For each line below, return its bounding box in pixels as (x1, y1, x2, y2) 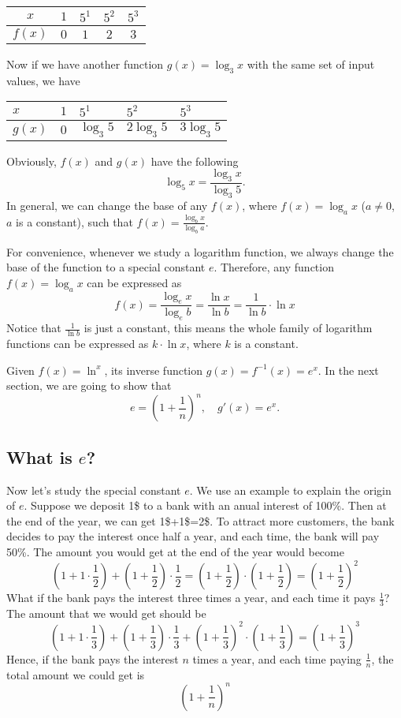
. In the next (317, 361, 379, 378)
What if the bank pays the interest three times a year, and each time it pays (6, 589, 376, 606)
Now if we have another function (6, 56, 164, 72)
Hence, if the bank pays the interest (6, 650, 179, 667)
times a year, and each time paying (192, 650, 362, 667)
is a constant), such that (16, 213, 133, 230)
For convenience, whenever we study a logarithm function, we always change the (6, 243, 394, 260)
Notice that (6, 320, 61, 336)
